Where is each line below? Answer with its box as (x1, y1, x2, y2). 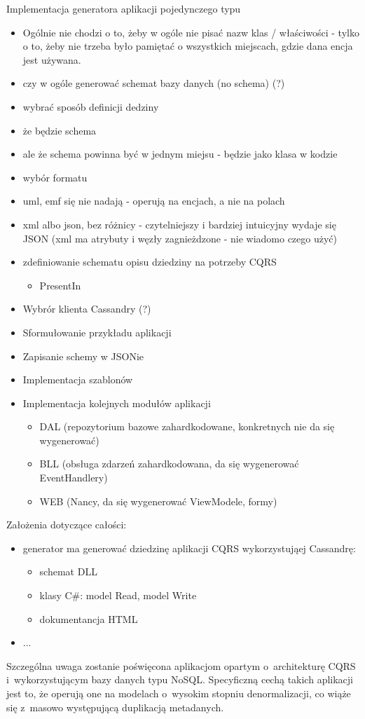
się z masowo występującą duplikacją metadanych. (6, 699, 224, 714)
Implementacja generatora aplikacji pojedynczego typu (6, 1, 241, 15)
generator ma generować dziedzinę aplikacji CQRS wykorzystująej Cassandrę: (22, 540, 356, 555)
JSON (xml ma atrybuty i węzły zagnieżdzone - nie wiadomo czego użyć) (22, 231, 338, 245)
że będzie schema (22, 123, 97, 137)
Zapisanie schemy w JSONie (22, 348, 144, 363)
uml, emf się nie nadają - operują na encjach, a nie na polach (22, 193, 285, 208)
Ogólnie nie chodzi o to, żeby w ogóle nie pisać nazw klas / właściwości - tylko (22, 25, 359, 39)
